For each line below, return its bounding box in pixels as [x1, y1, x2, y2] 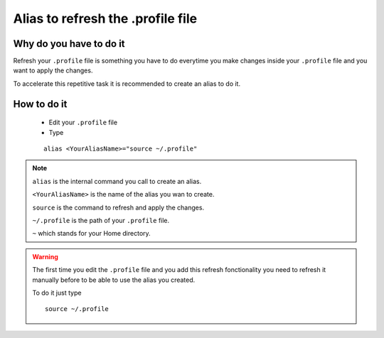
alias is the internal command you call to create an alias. [32, 177, 202, 185]
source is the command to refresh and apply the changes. [32, 203, 205, 212]
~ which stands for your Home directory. [32, 229, 151, 238]
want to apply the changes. [13, 66, 93, 75]
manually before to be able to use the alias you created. [32, 276, 196, 284]
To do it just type [32, 288, 82, 297]
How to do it [13, 98, 68, 110]
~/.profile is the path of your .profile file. [32, 216, 170, 224]
